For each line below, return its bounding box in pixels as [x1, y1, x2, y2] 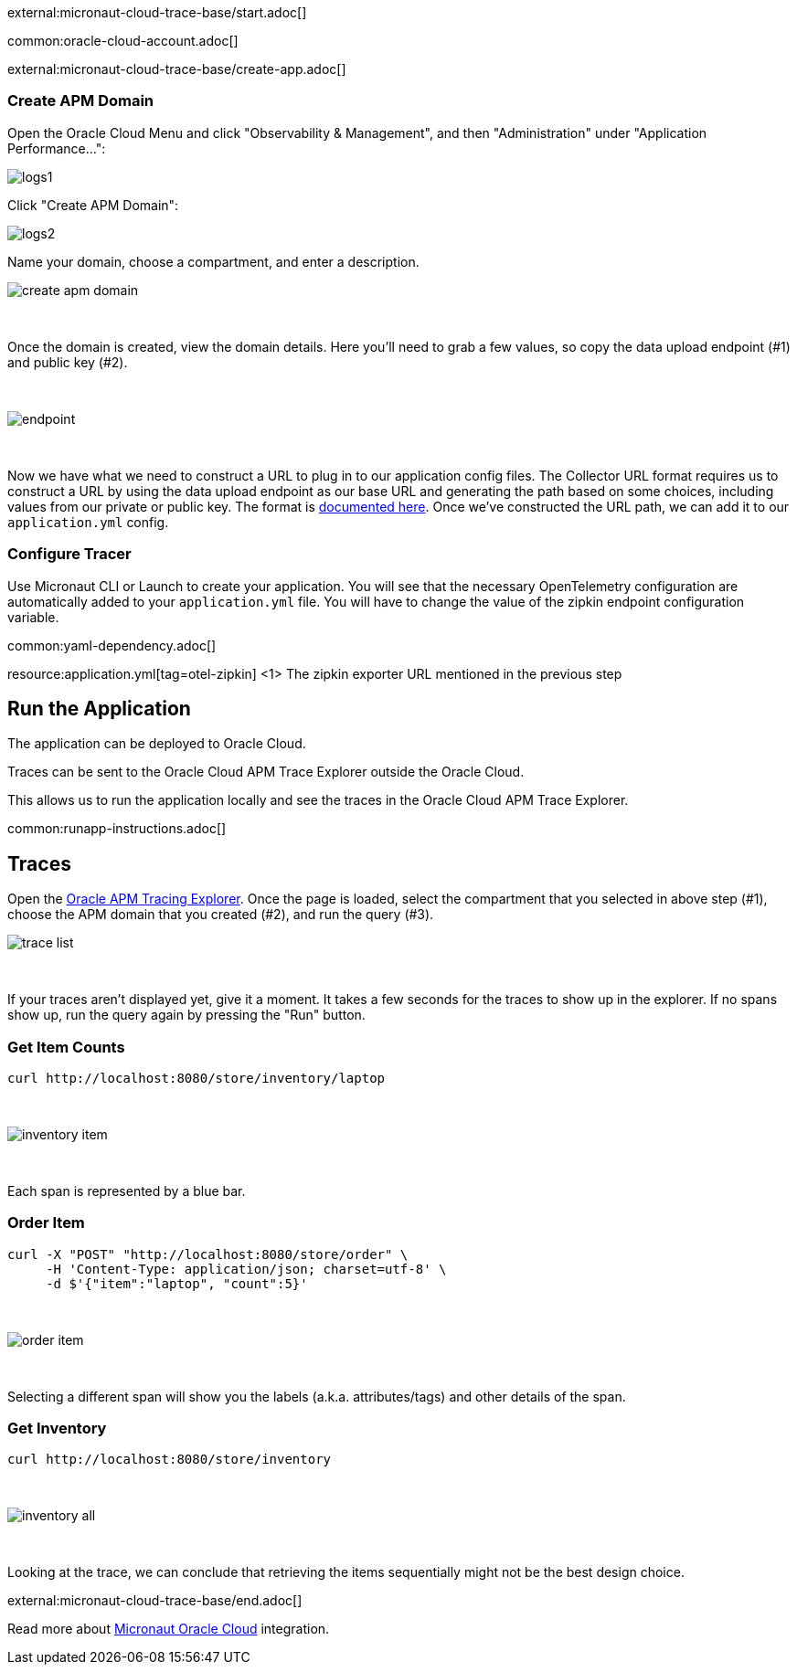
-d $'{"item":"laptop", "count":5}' [46, 1275, 308, 1291]
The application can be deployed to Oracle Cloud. [7, 735, 306, 752]
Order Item [7, 1213, 85, 1233]
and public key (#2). [7, 354, 128, 370]
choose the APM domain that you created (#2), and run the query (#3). [7, 906, 434, 923]
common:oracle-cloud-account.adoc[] [7, 33, 239, 48]
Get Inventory [7, 1419, 107, 1438]
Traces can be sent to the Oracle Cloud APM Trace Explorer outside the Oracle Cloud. [7, 764, 525, 780]
